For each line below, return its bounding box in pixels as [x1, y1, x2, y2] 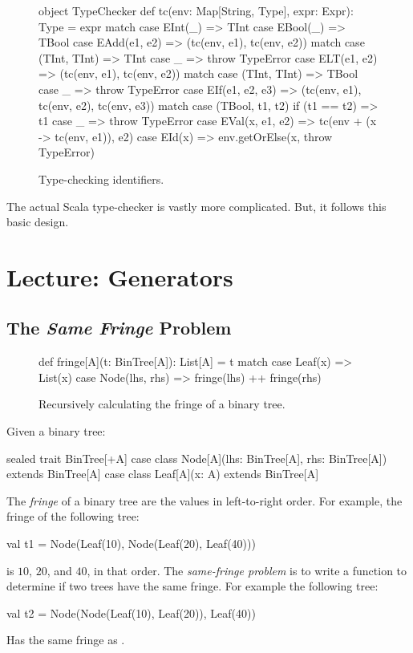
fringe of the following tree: [6, 508, 140, 525]
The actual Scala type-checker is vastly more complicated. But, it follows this [6, 197, 387, 214]
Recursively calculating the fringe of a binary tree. [38, 395, 285, 412]
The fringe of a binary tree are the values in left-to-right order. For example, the [6, 492, 403, 509]
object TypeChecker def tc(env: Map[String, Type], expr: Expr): [38, 2, 354, 18]
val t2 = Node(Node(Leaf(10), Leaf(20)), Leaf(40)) [6, 604, 256, 621]
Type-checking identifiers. [38, 170, 164, 187]
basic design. [6, 213, 69, 230]
